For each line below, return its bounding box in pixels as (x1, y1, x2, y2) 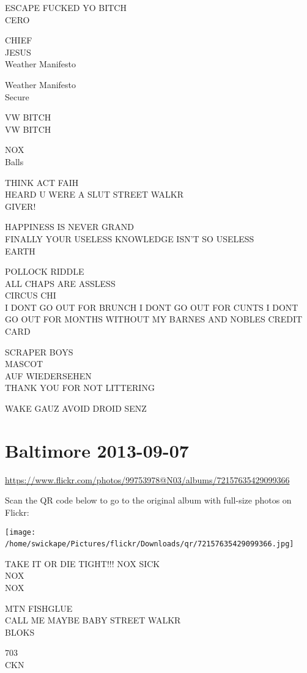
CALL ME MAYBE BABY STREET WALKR (5, 614, 181, 627)
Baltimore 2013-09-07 (5, 437, 189, 463)
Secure (5, 90, 29, 103)
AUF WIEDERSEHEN (5, 369, 92, 382)
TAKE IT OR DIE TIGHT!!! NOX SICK (5, 557, 160, 570)
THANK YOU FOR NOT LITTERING (5, 381, 155, 394)
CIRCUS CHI (5, 289, 56, 302)
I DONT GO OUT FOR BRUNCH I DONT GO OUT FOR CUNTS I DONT (5, 300, 298, 313)
